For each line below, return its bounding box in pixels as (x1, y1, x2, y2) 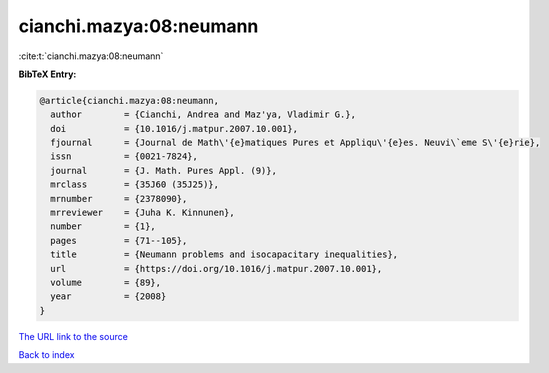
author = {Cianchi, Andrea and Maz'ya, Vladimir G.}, (50, 109, 357, 120)
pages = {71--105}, (50, 235, 188, 246)
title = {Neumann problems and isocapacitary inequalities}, (50, 249, 399, 260)
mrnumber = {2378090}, (50, 193, 188, 204)
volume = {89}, (50, 277, 162, 288)
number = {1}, (50, 221, 157, 232)
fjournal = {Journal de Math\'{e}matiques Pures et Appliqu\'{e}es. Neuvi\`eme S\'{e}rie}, (50, 137, 541, 149)
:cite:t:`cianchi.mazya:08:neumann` (18, 50, 164, 62)
